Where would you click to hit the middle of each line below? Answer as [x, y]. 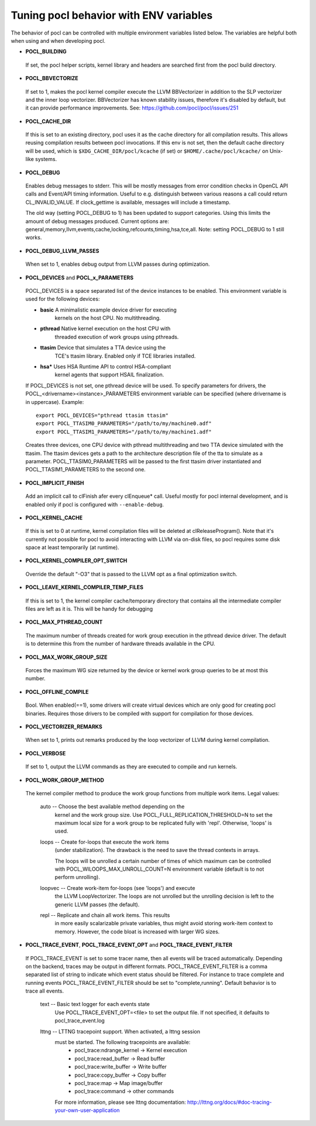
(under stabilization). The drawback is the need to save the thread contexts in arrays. [157, 850]
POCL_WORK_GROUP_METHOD [65, 780]
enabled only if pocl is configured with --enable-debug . [95, 504]
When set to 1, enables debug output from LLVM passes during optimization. [118, 264]
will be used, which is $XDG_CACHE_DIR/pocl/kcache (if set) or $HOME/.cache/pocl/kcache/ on [147, 151]
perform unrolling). [78, 877]
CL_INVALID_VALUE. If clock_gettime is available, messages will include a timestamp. [128, 202]
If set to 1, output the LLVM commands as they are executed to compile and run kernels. [131, 766]
